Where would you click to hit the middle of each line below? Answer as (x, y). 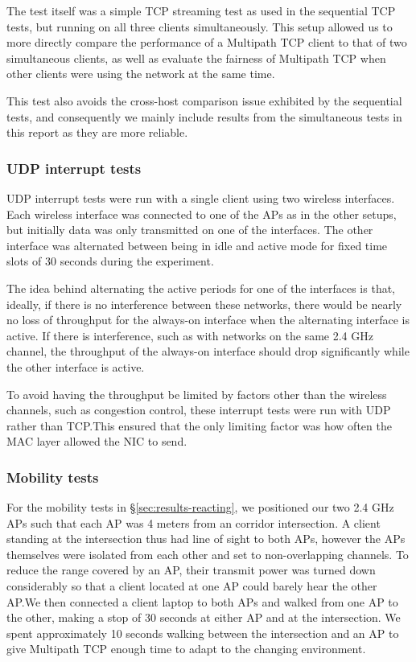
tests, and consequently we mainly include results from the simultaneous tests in (204, 116)
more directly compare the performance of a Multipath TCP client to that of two (207, 42)
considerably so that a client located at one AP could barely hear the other (192, 586)
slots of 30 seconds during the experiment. (110, 261)
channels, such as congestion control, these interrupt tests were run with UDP (199, 410)
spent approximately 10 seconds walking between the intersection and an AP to (203, 633)
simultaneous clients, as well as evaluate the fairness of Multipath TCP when (196, 58)
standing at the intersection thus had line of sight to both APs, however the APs (206, 539)
